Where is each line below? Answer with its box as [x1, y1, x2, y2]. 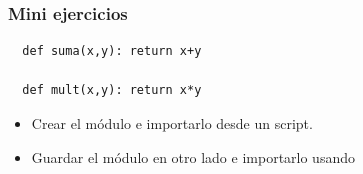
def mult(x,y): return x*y [22, 83, 202, 98]
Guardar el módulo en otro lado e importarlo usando [31, 146, 355, 167]
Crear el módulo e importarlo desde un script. [31, 113, 313, 133]
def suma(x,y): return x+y [22, 44, 202, 59]
